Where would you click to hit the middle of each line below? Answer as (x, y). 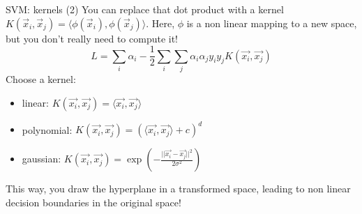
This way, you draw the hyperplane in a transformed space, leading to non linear (178, 189)
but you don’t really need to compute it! (92, 38)
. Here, (160, 23)
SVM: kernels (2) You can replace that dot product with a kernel (145, 9)
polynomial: (47, 129)
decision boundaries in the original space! (93, 202)
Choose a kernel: (41, 78)
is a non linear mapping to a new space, (272, 23)
